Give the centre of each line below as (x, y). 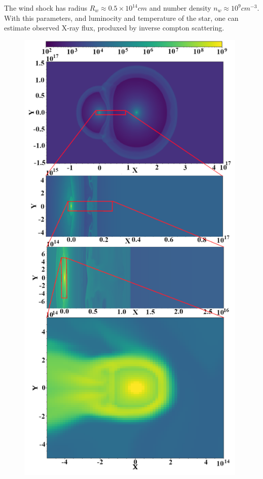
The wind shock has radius (46, 8)
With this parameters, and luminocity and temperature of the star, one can (121, 18)
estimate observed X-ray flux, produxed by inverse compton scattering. (114, 28)
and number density (180, 8)
